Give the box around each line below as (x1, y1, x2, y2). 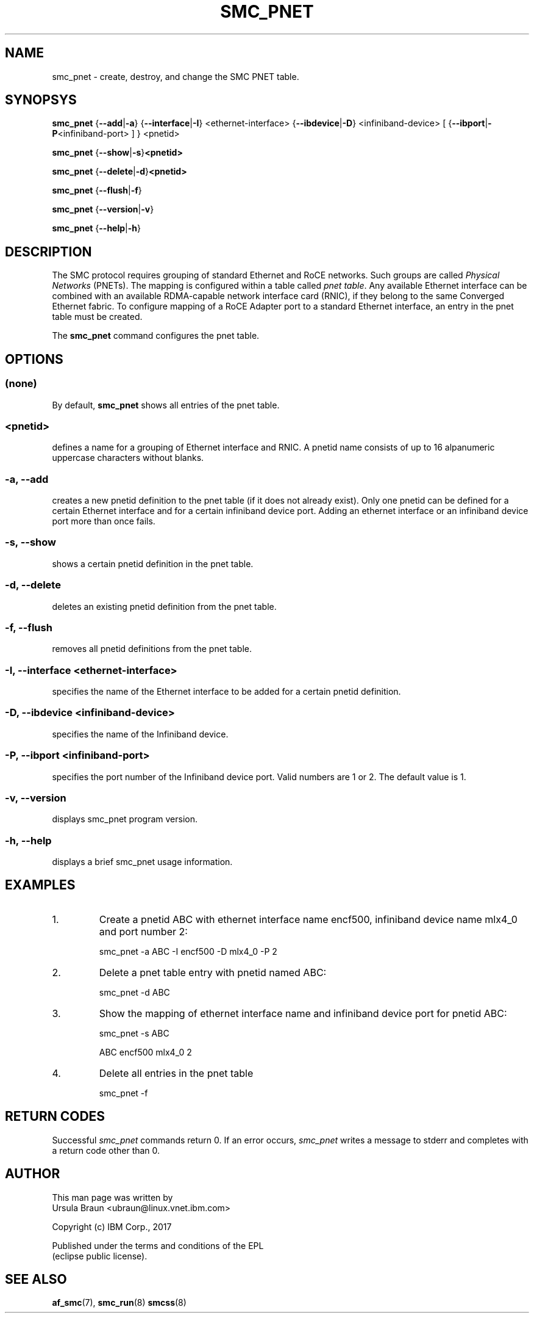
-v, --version (5, 791, 66, 804)
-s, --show (5, 536, 57, 549)
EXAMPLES (5, 877, 76, 893)
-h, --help (5, 834, 52, 847)
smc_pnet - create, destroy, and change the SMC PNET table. (52, 71, 299, 82)
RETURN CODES (5, 1109, 105, 1124)
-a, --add (5, 473, 49, 485)
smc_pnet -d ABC (99, 987, 170, 998)
